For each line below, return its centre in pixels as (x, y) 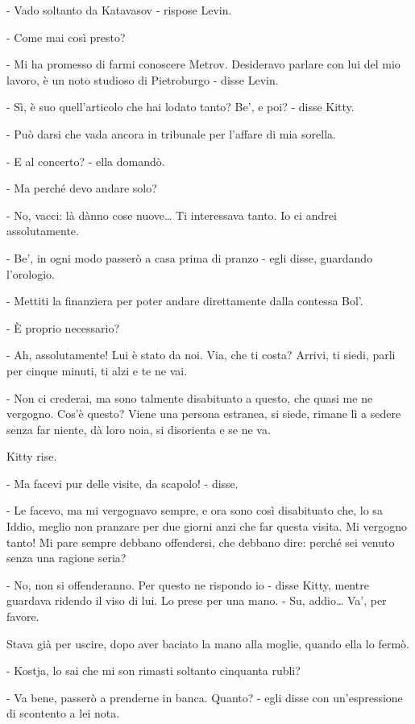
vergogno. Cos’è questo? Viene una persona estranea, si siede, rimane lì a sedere (204, 414)
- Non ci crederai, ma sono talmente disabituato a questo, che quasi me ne (190, 397)
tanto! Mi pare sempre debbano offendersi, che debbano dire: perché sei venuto (201, 542)
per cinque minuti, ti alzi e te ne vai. (97, 370)
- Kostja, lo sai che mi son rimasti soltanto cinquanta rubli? (154, 670)
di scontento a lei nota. (63, 713)
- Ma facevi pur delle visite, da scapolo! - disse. (122, 483)
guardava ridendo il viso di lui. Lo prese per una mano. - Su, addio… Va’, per (197, 600)
